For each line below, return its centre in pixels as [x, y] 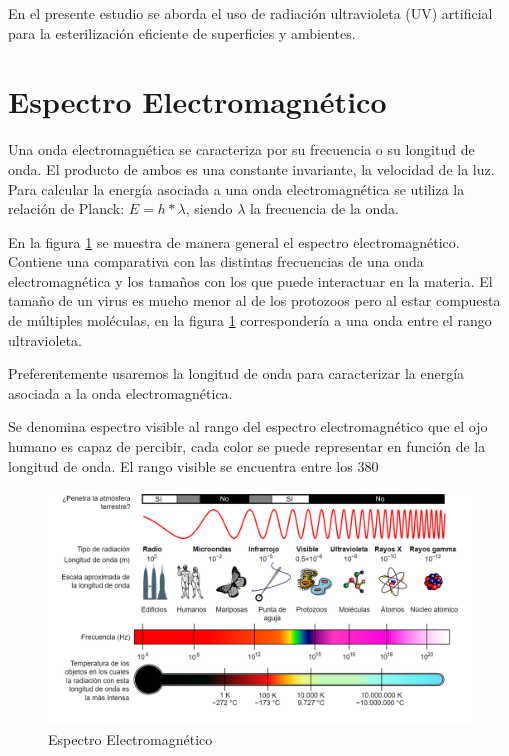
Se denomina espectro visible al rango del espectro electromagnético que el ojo [248, 426]
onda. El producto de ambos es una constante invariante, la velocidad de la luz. [251, 168]
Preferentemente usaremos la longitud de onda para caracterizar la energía [236, 373]
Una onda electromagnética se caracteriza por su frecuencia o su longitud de [241, 149]
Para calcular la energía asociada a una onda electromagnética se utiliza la [236, 188]
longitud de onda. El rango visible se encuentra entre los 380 [193, 465]
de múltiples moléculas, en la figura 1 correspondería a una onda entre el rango [250, 320]
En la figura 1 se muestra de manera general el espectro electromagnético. [234, 241]
